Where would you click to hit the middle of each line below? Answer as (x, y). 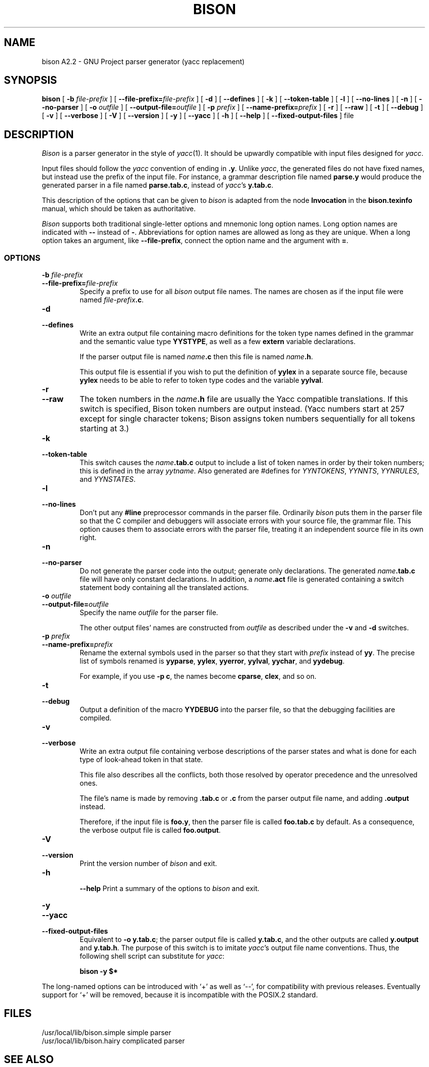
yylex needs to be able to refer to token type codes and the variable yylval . (201, 380)
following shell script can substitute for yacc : (152, 956)
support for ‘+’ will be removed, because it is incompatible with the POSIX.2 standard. (180, 995)
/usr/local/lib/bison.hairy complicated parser (113, 1041)
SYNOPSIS (31, 80)
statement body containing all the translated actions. (164, 588)
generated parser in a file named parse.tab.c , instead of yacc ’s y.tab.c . (158, 185)
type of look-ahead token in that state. (141, 760)
